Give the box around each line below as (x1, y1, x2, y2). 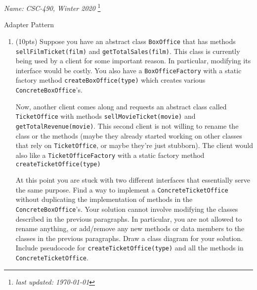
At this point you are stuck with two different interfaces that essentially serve (15, 175, 251, 185)
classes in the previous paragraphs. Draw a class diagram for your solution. (15, 233, 243, 243)
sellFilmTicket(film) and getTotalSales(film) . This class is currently (15, 46, 240, 56)
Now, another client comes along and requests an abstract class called (15, 101, 227, 111)
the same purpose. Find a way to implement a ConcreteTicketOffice (15, 184, 228, 194)
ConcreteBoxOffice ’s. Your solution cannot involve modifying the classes (15, 204, 238, 214)
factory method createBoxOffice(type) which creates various (15, 75, 206, 85)
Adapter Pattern (4, 19, 54, 30)
